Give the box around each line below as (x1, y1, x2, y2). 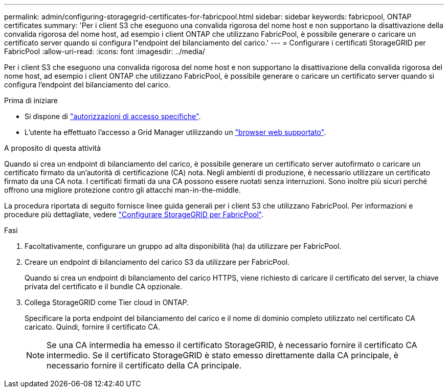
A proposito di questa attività (4, 144, 101, 152)
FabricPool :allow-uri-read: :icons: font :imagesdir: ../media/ (4, 47, 205, 56)
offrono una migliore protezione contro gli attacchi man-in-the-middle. (4, 186, 241, 194)
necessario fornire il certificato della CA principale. (47, 360, 242, 371)
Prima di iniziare (4, 96, 58, 105)
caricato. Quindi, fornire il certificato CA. (25, 322, 160, 331)
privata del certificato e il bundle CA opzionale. (25, 282, 183, 291)
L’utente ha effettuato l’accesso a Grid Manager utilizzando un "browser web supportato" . (25, 128, 326, 136)
